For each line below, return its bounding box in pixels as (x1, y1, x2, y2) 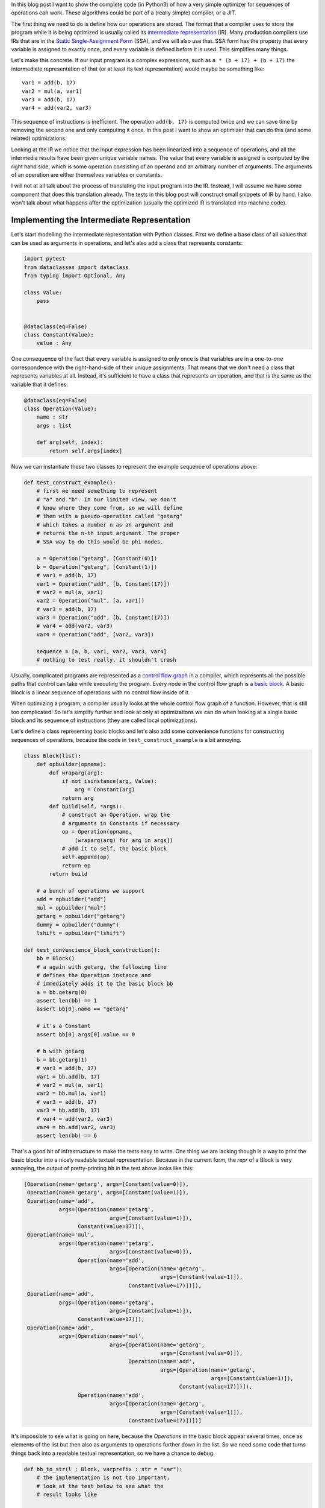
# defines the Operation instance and (36, 972, 151, 978)
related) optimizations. (11, 135, 67, 142)
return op (61, 862, 91, 869)
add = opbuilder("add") (36, 896, 107, 903)
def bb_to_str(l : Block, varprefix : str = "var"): (23, 1466, 183, 1472)
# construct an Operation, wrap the (61, 811, 170, 819)
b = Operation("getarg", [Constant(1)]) (36, 563, 158, 570)
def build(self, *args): (49, 803, 123, 810)
